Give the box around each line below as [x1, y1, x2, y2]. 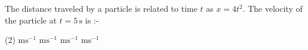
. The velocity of [242, 2, 303, 14]
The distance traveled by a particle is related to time [5, 2, 198, 14]
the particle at [5, 14, 57, 26]
